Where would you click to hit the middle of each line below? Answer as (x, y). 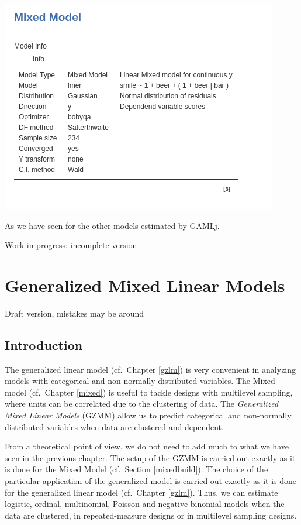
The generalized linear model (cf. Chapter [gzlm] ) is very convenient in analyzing (150, 369)
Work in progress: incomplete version (71, 245)
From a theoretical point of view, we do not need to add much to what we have (147, 446)
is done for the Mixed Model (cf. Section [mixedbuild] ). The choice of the (136, 469)
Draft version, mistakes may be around (75, 313)
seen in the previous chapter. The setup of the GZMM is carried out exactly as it (150, 457)
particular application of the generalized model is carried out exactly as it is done (150, 481)
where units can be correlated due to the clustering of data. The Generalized (142, 404)
